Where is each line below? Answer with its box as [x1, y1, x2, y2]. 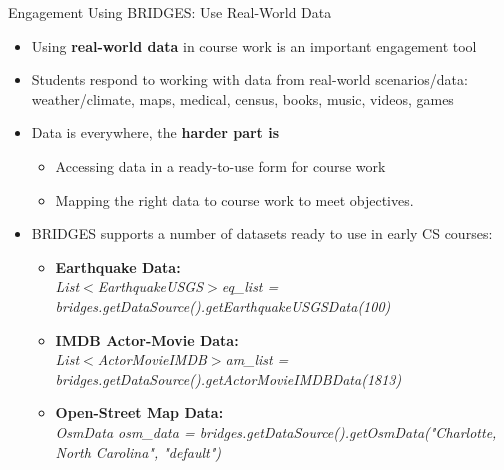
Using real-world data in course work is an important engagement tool [31, 35, 477, 56]
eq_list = [221, 276, 279, 297]
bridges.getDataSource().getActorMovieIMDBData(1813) [55, 368, 402, 389]
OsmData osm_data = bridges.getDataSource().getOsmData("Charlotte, [55, 421, 497, 442]
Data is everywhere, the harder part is [31, 122, 280, 143]
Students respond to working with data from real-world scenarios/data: [31, 69, 468, 90]
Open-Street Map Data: [55, 402, 224, 423]
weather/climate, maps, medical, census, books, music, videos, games [31, 88, 454, 109]
